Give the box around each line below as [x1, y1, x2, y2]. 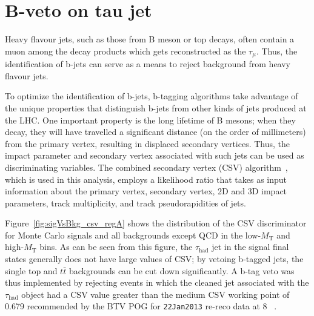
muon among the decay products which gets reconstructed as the [5, 44, 246, 57]
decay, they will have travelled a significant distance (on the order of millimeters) [5, 125, 306, 138]
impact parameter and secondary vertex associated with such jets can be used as [5, 149, 304, 162]
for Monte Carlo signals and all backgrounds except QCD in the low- [5, 228, 261, 241]
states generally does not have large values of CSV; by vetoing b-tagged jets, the [5, 252, 304, 265]
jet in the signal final [212, 240, 289, 253]
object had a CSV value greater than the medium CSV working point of [21, 288, 290, 300]
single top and [5, 264, 58, 277]
